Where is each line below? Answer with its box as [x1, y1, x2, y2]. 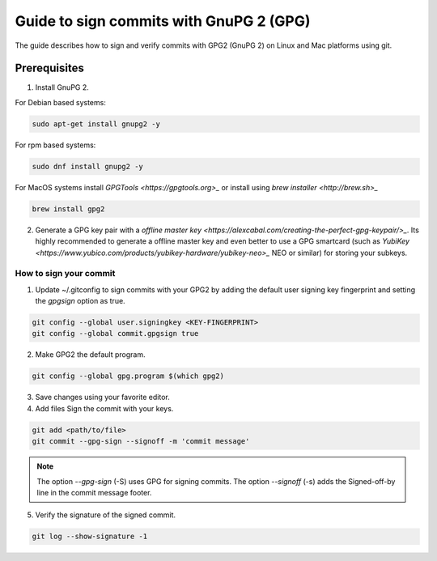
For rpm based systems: [15, 140, 96, 150]
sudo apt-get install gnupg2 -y [32, 119, 161, 129]
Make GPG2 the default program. [35, 350, 146, 359]
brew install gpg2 [32, 204, 105, 214]
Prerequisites [15, 62, 84, 75]
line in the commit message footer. [36, 487, 152, 497]
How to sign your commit [15, 268, 116, 279]
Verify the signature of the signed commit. [35, 510, 176, 520]
